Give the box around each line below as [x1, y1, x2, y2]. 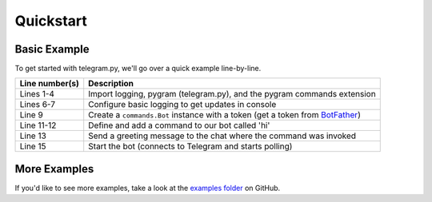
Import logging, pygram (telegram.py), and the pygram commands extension [88, 89, 376, 100]
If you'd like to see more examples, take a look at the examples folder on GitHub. [14, 183, 281, 192]
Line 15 [19, 141, 46, 152]
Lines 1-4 [19, 89, 55, 100]
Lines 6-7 [19, 99, 56, 110]
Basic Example [14, 42, 90, 56]
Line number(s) [19, 78, 80, 89]
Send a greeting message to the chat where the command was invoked [88, 130, 356, 141]
